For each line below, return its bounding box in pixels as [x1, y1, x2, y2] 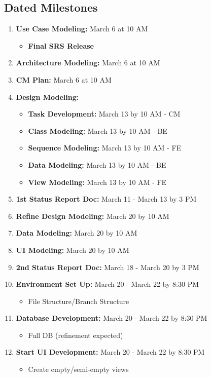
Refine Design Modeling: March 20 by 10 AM [16, 210, 169, 221]
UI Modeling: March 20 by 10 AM [16, 244, 129, 255]
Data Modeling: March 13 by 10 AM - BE [28, 159, 166, 170]
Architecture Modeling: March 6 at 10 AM [16, 57, 160, 68]
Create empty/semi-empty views [28, 364, 129, 374]
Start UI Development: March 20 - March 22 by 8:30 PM [16, 347, 205, 357]
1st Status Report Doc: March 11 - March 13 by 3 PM [16, 194, 197, 204]
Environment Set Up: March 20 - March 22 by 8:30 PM [16, 279, 199, 289]
